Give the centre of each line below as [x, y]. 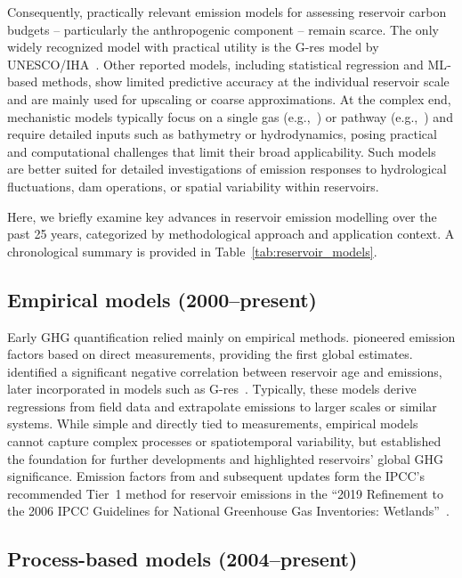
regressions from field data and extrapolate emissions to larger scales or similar [222, 406]
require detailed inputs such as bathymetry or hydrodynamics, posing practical [222, 134]
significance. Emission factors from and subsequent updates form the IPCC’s [216, 476]
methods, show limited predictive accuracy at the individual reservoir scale [245, 81]
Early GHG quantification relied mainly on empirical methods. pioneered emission [231, 336]
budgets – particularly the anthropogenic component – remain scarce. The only [223, 29]
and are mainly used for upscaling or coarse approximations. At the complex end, [229, 98]
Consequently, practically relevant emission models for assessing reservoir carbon [227, 12]
